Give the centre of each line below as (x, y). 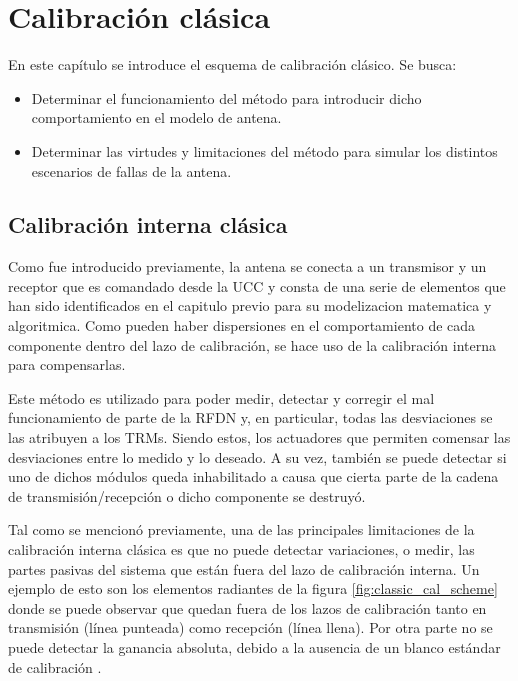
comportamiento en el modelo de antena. (156, 117)
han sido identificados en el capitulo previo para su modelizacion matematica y (250, 305)
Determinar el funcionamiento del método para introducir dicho (226, 97)
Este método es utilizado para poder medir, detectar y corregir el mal (221, 397)
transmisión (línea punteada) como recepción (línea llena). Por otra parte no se (250, 627)
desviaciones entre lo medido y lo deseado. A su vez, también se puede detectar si (257, 456)
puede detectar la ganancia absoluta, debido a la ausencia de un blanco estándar (254, 646)
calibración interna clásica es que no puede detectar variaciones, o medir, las (241, 549)
